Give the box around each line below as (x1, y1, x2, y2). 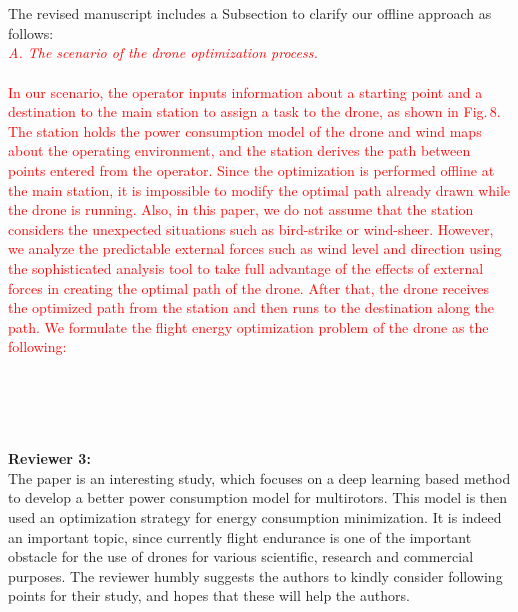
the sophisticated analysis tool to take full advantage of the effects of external (8, 257, 484, 278)
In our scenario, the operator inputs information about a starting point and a (8, 81, 483, 102)
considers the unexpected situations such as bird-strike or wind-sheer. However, (8, 218, 494, 239)
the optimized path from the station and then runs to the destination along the (8, 297, 495, 318)
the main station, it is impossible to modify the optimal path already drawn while (8, 179, 511, 200)
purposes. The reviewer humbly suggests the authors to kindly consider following (8, 565, 503, 586)
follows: (8, 22, 54, 43)
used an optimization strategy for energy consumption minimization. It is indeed (8, 507, 502, 528)
